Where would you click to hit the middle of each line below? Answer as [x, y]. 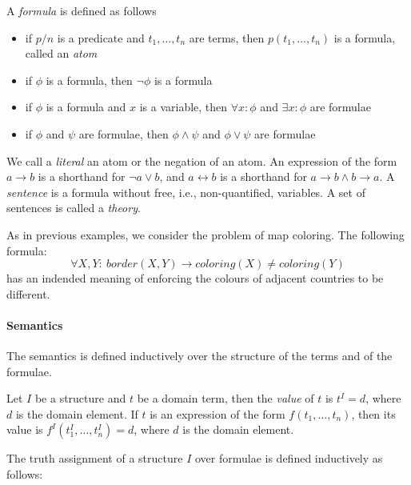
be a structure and [80, 398]
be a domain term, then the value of [225, 398]
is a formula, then [89, 80]
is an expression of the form [217, 413]
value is [25, 429]
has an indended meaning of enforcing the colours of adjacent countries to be [195, 278]
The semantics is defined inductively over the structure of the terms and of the [200, 356]
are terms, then [227, 37]
